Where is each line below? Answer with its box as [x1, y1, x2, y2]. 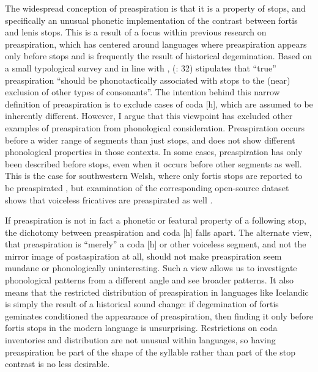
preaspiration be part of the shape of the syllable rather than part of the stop [5, 345, 296, 358]
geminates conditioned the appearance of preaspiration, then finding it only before [5, 309, 313, 322]
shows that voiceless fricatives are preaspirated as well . [5, 193, 213, 206]
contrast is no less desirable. [5, 357, 110, 370]
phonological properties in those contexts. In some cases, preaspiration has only [5, 145, 303, 158]
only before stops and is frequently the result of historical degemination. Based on [5, 49, 312, 62]
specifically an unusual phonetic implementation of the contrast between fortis [5, 13, 298, 26]
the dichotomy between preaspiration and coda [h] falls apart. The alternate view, [5, 225, 312, 238]
